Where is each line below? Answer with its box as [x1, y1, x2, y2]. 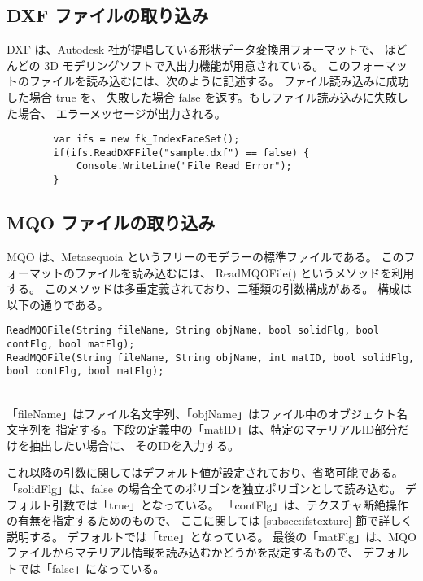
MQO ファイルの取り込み [7, 210, 216, 235]
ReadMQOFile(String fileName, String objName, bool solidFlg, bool [7, 325, 380, 337]
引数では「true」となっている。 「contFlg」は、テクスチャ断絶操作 [51, 496, 409, 513]
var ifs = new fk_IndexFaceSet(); [53, 133, 240, 146]
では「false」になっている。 [17, 559, 165, 576]
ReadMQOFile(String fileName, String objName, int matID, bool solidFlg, [7, 352, 415, 364]
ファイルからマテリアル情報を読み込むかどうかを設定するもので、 [7, 544, 360, 561]
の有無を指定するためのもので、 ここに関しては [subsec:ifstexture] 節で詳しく [7, 512, 413, 529]
